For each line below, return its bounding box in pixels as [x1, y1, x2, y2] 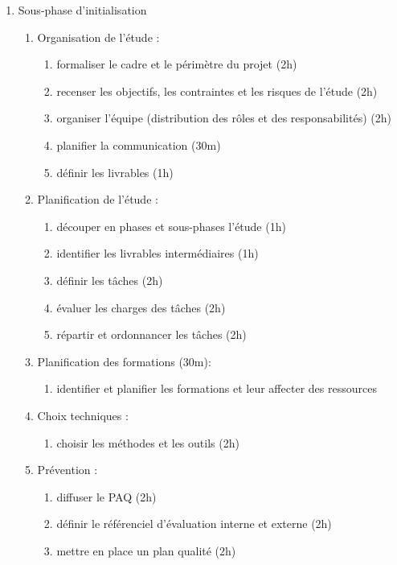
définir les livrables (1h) [56, 163, 174, 180]
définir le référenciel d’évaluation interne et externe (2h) [56, 515, 332, 532]
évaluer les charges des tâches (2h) [56, 299, 226, 315]
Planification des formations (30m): [37, 353, 211, 369]
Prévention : [37, 461, 98, 478]
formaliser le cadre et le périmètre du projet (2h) [56, 56, 297, 72]
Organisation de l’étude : [37, 28, 160, 45]
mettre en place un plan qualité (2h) [56, 542, 236, 559]
